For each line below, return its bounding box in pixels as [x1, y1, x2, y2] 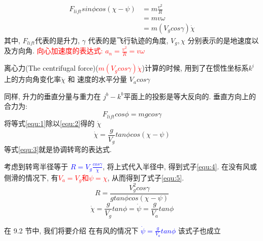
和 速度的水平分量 [68, 74, 127, 84]
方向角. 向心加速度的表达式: [11, 45, 103, 56]
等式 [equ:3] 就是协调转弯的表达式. [4, 144, 112, 155]
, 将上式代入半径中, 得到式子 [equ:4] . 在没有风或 [103, 161, 257, 171]
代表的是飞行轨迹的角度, [88, 35, 169, 45]
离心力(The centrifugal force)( [4, 63, 98, 73]
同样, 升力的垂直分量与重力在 [4, 91, 101, 101]
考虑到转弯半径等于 [4, 161, 68, 171]
